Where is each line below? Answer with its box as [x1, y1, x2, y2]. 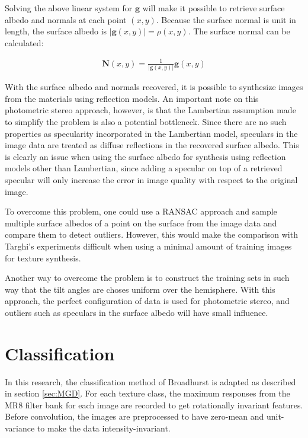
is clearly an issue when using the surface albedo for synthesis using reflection [5, 150, 286, 162]
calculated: [5, 36, 44, 49]
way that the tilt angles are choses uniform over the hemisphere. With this [5, 283, 275, 295]
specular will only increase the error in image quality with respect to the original [5, 173, 298, 186]
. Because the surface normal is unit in [156, 13, 296, 25]
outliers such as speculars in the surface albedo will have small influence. [5, 306, 268, 318]
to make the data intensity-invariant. [37, 422, 171, 434]
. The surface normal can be [188, 25, 290, 37]
